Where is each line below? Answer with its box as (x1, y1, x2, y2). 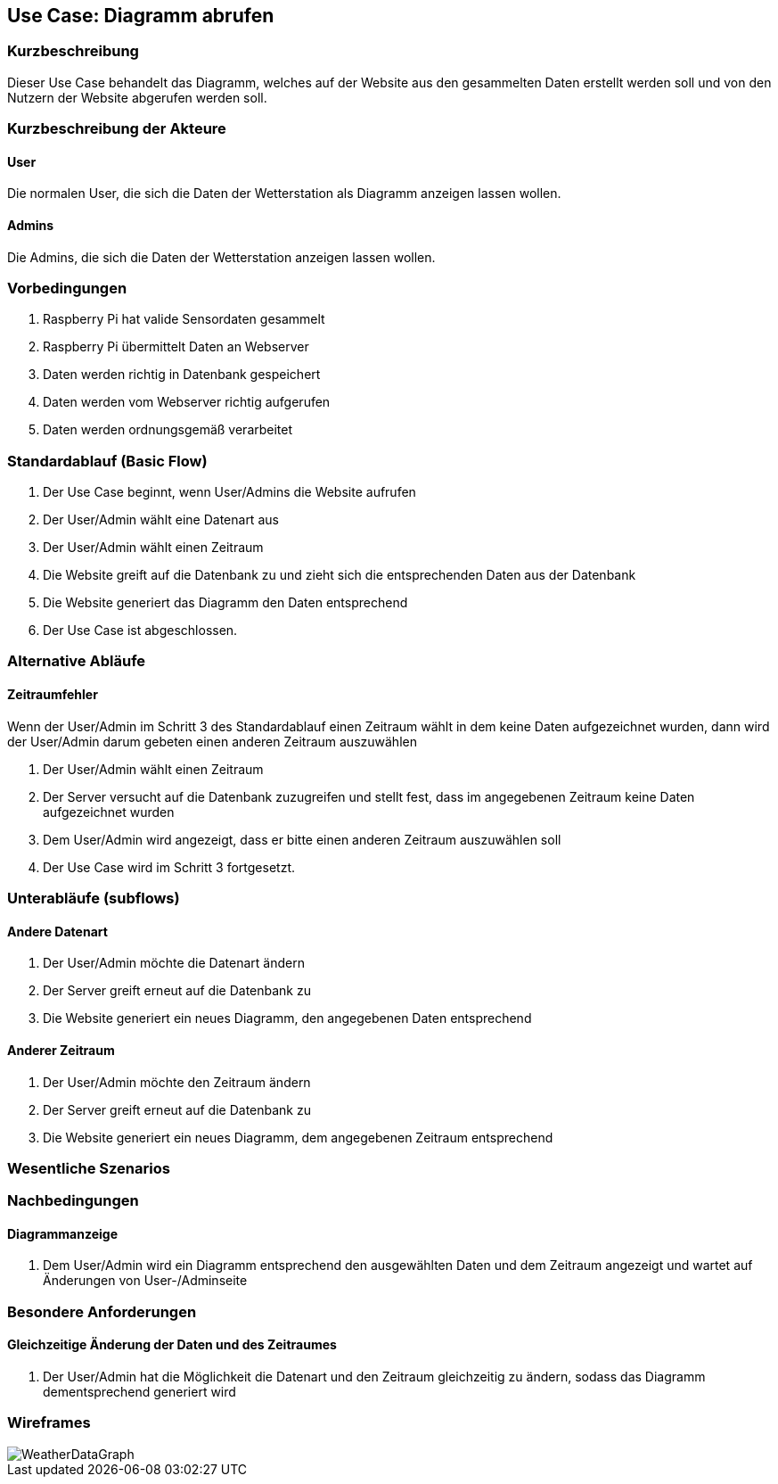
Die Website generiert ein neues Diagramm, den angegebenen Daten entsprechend (43, 1010, 532, 1026)
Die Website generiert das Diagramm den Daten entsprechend (43, 595, 408, 611)
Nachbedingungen (7, 1191, 139, 1210)
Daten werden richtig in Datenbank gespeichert (43, 367, 321, 383)
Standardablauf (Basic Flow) (7, 451, 208, 470)
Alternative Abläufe (7, 652, 146, 671)
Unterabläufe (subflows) (7, 889, 180, 908)
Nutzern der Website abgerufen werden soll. (7, 89, 267, 105)
